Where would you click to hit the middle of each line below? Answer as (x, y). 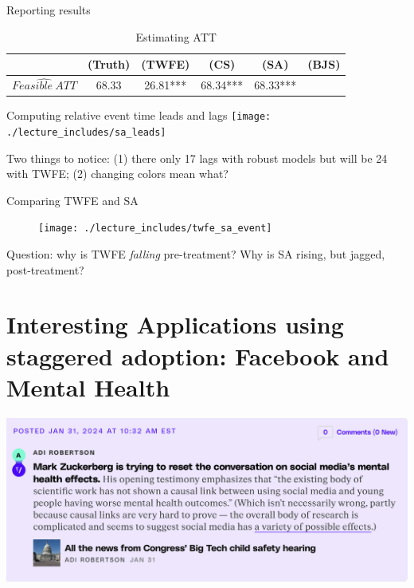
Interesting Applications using (175, 324)
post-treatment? (45, 269)
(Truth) (109, 64)
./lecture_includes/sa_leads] (86, 132)
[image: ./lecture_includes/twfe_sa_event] (155, 229)
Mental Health (88, 387)
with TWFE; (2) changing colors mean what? (117, 174)
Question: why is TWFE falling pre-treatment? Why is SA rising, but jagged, (196, 254)
